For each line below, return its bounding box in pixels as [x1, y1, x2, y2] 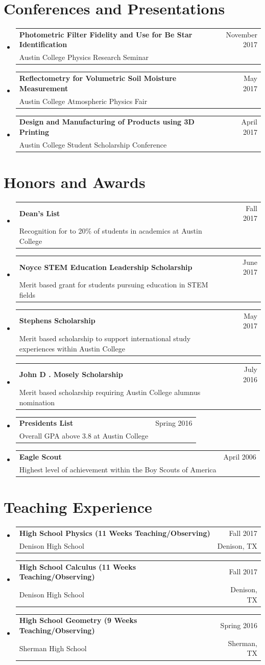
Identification [19, 39, 67, 50]
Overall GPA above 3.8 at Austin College [19, 430, 149, 441]
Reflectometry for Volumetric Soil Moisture [19, 73, 177, 84]
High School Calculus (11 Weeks [19, 561, 136, 572]
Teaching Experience [4, 496, 152, 517]
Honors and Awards [4, 172, 146, 193]
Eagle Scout [19, 451, 62, 462]
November [226, 29, 257, 39]
